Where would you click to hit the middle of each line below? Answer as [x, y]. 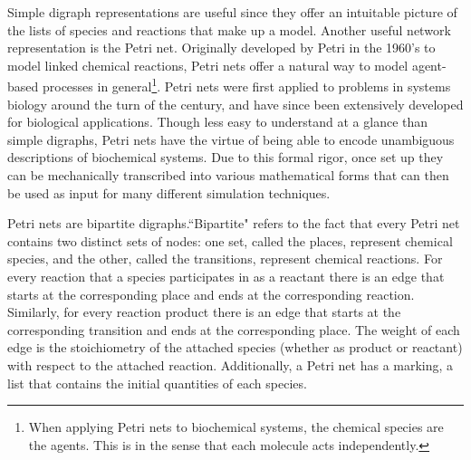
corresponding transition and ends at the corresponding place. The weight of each [234, 329]
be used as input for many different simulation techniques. [169, 192]
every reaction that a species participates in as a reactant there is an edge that [226, 276]
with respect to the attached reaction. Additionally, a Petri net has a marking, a [231, 364]
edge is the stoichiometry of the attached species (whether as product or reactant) [235, 347]
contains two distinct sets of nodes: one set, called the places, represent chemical [230, 240]
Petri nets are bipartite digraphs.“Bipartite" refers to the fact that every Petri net [234, 223]
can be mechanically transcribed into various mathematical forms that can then [228, 175]
